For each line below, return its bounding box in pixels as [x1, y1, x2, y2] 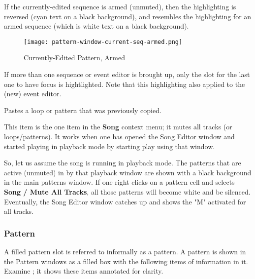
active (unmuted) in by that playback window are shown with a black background [4, 167, 252, 177]
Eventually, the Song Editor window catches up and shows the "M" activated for [4, 196, 246, 206]
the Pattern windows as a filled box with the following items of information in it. [4, 256, 248, 266]
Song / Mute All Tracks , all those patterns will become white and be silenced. [4, 186, 251, 197]
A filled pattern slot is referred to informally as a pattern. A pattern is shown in [4, 246, 246, 256]
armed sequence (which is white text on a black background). [4, 21, 189, 31]
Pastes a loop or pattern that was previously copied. [4, 105, 161, 115]
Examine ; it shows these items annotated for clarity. [4, 266, 163, 276]
